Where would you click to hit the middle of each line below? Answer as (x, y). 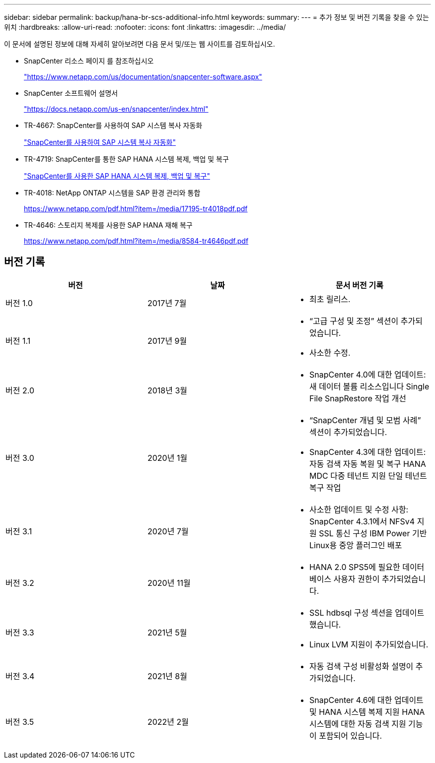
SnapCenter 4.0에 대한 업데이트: (367, 374)
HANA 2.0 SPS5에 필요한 (355, 567)
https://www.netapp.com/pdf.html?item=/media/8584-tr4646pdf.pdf (136, 241)
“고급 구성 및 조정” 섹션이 (354, 321)
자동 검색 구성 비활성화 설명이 (361, 666)
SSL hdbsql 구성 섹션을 (351, 612)
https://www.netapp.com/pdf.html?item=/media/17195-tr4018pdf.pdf (136, 209)
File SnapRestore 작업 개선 (358, 398)
